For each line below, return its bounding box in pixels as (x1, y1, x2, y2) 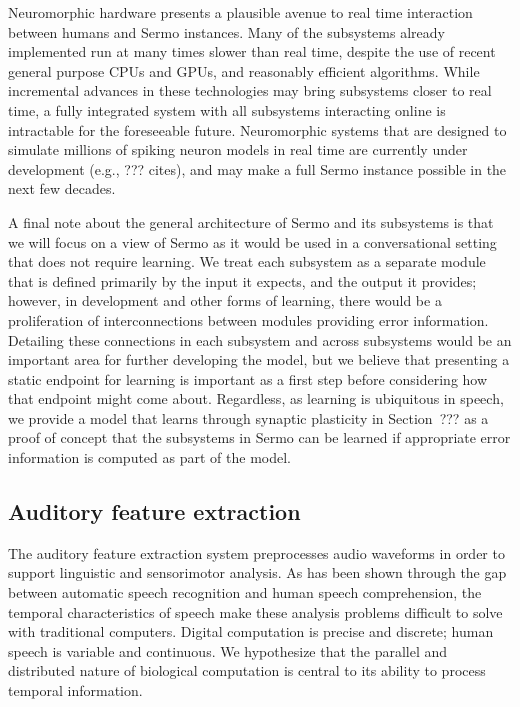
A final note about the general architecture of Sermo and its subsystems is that (8, 211, 494, 232)
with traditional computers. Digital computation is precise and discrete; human (8, 621, 494, 642)
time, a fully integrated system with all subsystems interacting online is (8, 99, 446, 120)
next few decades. (8, 178, 116, 199)
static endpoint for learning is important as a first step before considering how (8, 368, 488, 389)
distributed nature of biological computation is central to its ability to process (8, 660, 486, 681)
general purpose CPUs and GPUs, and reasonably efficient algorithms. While (8, 60, 480, 81)
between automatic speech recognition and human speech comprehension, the (8, 582, 482, 603)
